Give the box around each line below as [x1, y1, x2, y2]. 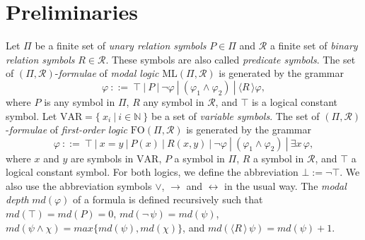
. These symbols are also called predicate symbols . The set [105, 52, 356, 66]
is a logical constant [251, 94, 338, 109]
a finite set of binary [270, 38, 358, 53]
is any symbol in [44, 94, 115, 109]
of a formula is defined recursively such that [73, 192, 263, 207]
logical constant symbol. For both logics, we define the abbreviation [6, 164, 299, 179]
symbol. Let [6, 108, 57, 123]
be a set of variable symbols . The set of [151, 108, 320, 123]
